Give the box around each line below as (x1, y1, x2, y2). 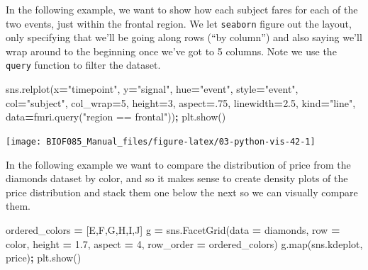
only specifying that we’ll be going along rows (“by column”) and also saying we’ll (6, 30, 362, 45)
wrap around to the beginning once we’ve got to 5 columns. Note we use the (6, 43, 337, 58)
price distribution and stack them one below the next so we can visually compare (6, 184, 358, 199)
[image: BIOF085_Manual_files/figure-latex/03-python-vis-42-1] (6, 136, 316, 147)
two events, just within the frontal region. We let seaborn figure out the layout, (6, 16, 352, 30)
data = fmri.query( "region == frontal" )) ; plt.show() (6, 109, 226, 124)
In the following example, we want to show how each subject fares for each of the (6, 2, 358, 16)
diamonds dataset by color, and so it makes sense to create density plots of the (6, 171, 348, 186)
